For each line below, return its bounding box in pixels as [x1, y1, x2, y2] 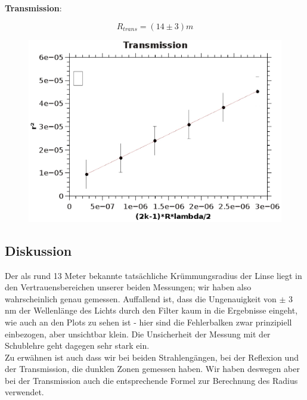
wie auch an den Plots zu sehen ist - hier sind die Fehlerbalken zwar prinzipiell [5, 315, 292, 328]
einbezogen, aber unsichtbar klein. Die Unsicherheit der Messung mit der [5, 327, 271, 340]
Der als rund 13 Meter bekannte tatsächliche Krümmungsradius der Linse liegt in [5, 269, 302, 281]
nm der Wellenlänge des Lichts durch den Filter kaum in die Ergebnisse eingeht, [5, 304, 298, 317]
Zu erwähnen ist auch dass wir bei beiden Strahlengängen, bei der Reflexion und [5, 351, 299, 363]
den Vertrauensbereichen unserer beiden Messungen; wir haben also [5, 281, 252, 293]
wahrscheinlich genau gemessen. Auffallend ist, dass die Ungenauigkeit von [5, 292, 277, 305]
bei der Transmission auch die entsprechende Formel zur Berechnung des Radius [5, 374, 298, 386]
